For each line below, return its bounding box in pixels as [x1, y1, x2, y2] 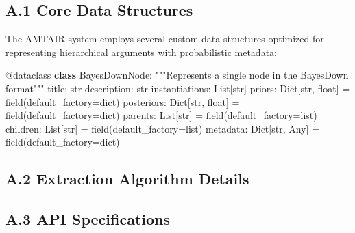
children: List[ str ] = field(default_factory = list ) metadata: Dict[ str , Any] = [5, 121, 319, 135]
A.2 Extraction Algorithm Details [5, 168, 249, 189]
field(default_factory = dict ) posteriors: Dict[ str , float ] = [5, 94, 240, 109]
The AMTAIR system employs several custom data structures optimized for [5, 31, 324, 46]
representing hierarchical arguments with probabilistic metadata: [5, 44, 277, 59]
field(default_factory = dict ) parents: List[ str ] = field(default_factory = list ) [5, 108, 317, 122]
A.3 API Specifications [5, 208, 171, 230]
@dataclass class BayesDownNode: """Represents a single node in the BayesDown [5, 68, 349, 82]
